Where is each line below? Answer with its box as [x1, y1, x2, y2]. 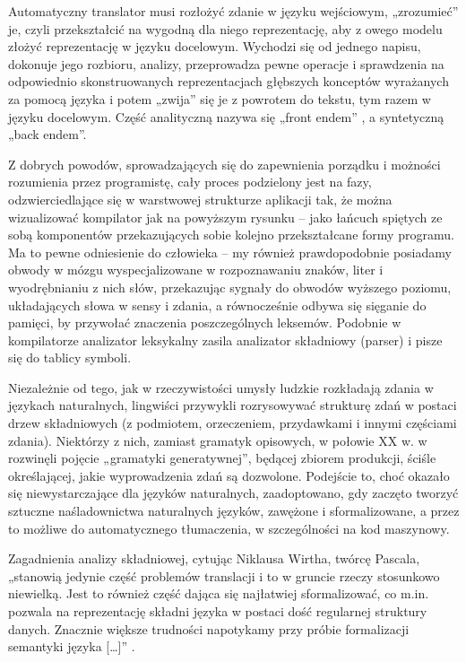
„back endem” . [8, 125, 87, 144]
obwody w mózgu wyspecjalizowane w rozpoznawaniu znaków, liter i [8, 260, 384, 279]
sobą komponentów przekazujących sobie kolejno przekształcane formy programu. [8, 225, 454, 244]
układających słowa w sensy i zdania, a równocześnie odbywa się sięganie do [8, 295, 427, 314]
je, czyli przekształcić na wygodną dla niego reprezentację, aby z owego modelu [8, 19, 443, 38]
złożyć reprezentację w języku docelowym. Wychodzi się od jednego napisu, [8, 37, 421, 56]
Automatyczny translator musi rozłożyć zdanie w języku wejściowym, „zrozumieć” [8, 2, 459, 20]
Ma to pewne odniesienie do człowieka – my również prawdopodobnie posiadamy [8, 242, 452, 261]
